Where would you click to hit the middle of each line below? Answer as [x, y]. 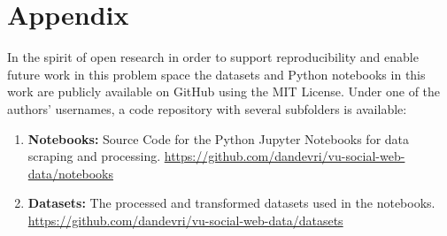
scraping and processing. [94, 156]
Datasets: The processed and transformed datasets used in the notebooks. [231, 203]
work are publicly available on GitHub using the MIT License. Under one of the [224, 91]
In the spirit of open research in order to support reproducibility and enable [213, 57]
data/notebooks [70, 173]
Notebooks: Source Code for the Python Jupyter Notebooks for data [219, 138]
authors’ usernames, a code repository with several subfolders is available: [207, 108]
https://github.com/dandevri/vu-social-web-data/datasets [185, 220]
